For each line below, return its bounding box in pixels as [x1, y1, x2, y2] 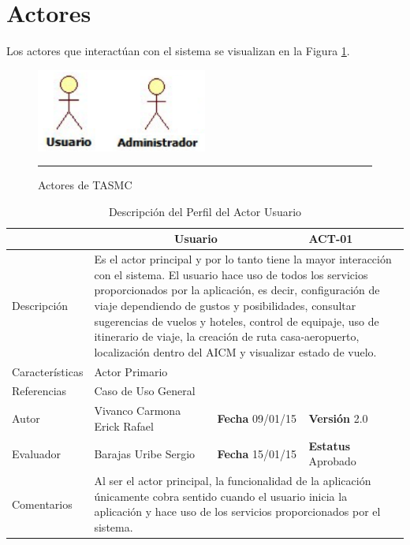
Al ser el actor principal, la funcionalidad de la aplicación [94, 472, 371, 489]
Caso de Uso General [94, 383, 196, 399]
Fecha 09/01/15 [217, 410, 296, 427]
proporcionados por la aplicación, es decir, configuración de [94, 282, 380, 298]
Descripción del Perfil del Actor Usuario [108, 203, 302, 219]
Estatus [308, 437, 350, 454]
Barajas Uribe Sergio [94, 445, 196, 461]
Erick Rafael [94, 417, 154, 434]
